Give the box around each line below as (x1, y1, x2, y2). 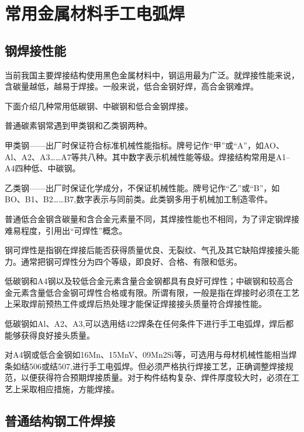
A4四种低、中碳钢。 (5, 162, 81, 174)
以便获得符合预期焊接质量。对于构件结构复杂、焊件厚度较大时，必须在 (20, 371, 291, 383)
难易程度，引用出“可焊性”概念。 (5, 224, 127, 236)
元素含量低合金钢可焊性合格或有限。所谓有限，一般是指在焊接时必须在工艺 (12, 286, 299, 298)
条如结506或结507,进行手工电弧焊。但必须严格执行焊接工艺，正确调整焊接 (5, 360, 285, 372)
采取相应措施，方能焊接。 (20, 383, 119, 395)
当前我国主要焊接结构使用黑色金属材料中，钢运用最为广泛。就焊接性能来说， (5, 68, 299, 81)
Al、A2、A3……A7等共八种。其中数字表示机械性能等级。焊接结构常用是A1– (5, 150, 291, 163)
